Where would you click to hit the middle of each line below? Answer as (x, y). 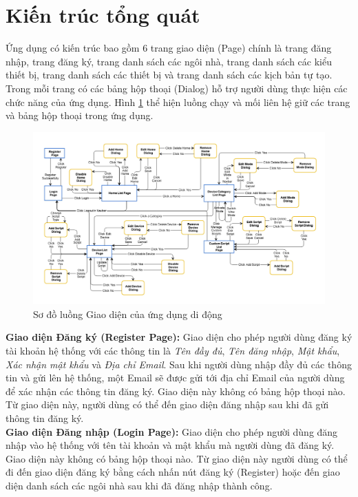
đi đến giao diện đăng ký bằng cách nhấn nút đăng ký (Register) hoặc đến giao (173, 472)
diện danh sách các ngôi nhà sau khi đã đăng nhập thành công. (139, 485)
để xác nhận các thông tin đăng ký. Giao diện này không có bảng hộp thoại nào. (176, 391)
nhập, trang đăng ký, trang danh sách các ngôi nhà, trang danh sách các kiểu (169, 61)
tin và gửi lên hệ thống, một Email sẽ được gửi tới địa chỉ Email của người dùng (175, 378)
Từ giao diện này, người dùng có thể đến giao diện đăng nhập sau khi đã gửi (167, 404)
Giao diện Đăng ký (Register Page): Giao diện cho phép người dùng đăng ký (179, 337)
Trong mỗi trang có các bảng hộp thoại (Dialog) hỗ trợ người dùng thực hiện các (177, 88)
